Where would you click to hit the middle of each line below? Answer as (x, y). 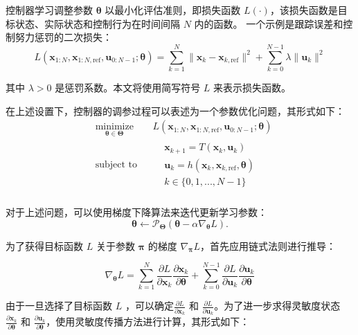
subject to (116, 165)
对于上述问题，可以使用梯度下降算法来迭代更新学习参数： (136, 211)
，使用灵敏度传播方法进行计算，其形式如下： (148, 322)
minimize (114, 127)
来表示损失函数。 (252, 87)
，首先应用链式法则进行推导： (268, 245)
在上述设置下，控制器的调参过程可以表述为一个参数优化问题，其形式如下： (175, 110)
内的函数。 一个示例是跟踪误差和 (269, 23)
